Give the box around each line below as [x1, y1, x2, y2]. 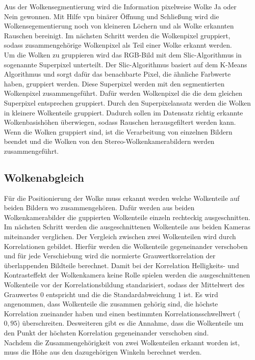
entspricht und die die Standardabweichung [46, 289, 176, 299]
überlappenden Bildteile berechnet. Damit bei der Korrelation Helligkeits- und [4, 260, 239, 270]
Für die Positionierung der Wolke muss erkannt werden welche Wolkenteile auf [4, 193, 240, 203]
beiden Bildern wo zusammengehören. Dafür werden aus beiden [4, 202, 195, 213]
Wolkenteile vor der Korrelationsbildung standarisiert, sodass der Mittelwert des [4, 279, 245, 290]
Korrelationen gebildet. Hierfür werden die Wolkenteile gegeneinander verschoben [4, 241, 248, 251]
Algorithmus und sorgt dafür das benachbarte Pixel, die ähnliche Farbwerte [4, 69, 231, 79]
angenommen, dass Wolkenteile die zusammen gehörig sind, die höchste [4, 299, 218, 309]
